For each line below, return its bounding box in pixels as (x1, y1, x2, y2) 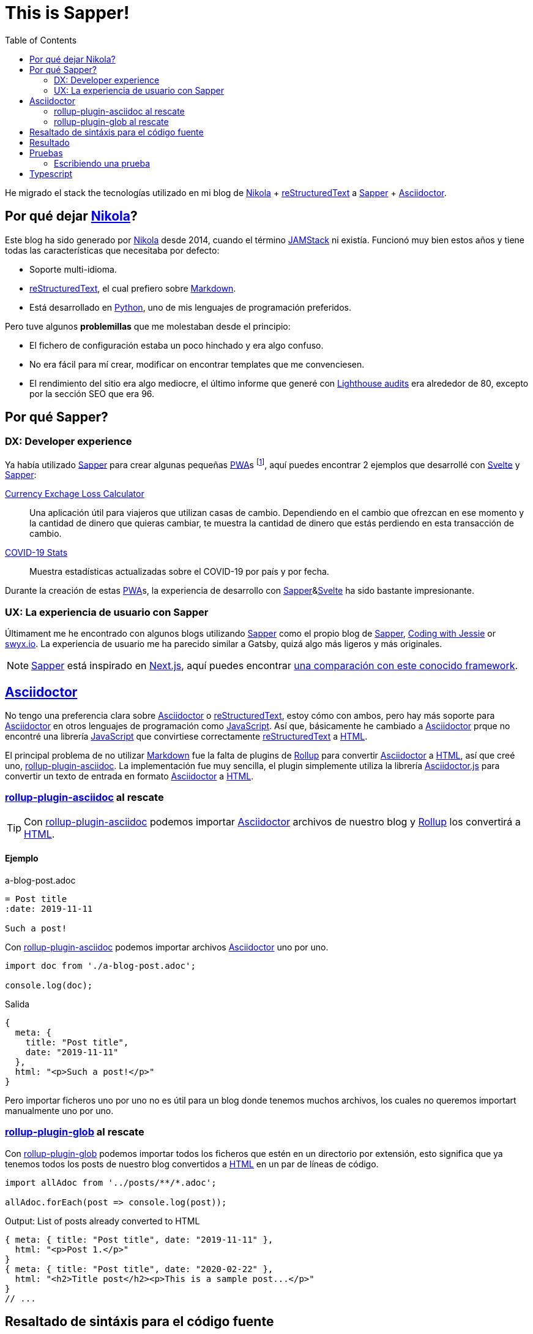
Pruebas (29, 147, 63, 158)
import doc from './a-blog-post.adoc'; (5, 961, 196, 971)
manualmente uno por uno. (5, 1105, 114, 1116)
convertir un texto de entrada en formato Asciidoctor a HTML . (5, 771, 254, 782)
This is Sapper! (5, 2, 130, 23)
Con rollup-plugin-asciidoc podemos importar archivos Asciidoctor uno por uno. (5, 942, 329, 953)
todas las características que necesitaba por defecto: (5, 244, 220, 256)
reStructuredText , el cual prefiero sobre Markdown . (29, 282, 236, 294)
